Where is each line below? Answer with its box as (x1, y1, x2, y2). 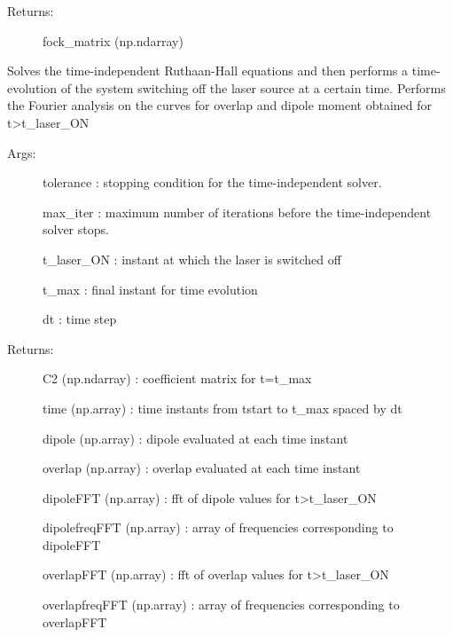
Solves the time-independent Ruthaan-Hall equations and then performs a (7, 61, 409, 80)
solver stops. (43, 220, 109, 239)
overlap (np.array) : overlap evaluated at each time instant (43, 459, 361, 477)
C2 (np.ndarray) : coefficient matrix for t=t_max (43, 369, 312, 388)
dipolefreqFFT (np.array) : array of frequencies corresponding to (43, 518, 394, 537)
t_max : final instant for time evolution (43, 279, 258, 298)
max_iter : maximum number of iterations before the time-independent (43, 202, 432, 221)
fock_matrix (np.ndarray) (43, 31, 184, 50)
